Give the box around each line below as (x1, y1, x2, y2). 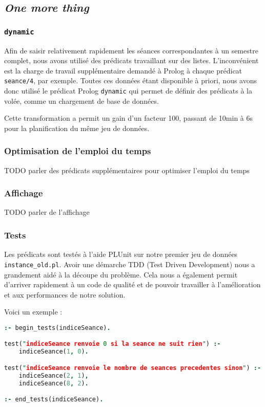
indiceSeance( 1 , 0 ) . (18, 348, 89, 356)
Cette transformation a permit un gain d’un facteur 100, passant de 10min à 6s (4, 113, 253, 123)
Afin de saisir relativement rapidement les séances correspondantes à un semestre (4, 45, 258, 55)
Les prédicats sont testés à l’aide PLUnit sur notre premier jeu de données (4, 249, 238, 260)
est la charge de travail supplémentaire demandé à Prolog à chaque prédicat (4, 65, 242, 76)
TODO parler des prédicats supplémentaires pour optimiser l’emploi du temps (4, 164, 250, 175)
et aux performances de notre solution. (4, 289, 126, 300)
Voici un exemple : (4, 306, 63, 317)
